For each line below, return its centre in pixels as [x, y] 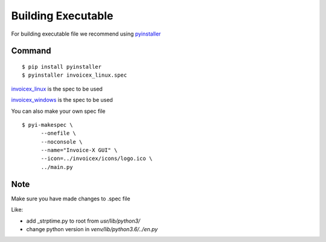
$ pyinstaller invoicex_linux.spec [75, 75]
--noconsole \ [62, 142]
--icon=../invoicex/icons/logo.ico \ [97, 159]
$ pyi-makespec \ [47, 125]
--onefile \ [59, 133]
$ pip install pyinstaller [62, 67]
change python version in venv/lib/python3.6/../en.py [92, 229]
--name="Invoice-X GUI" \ [79, 150]
